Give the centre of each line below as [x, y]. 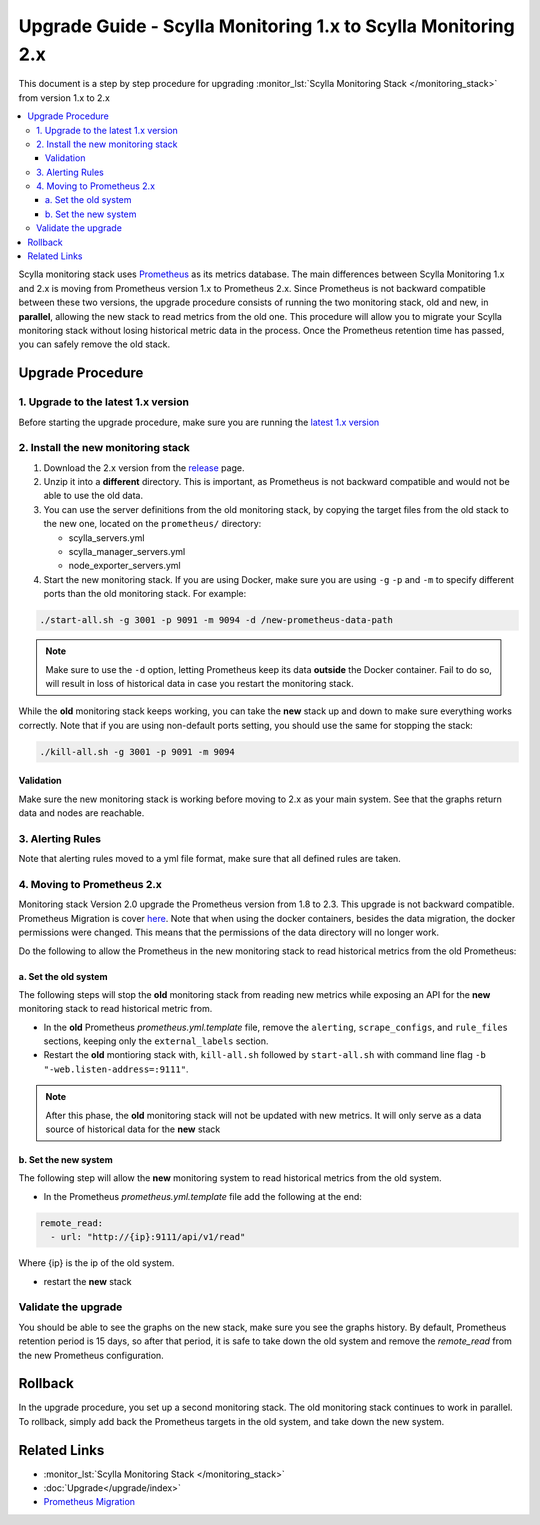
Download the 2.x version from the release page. [144, 467]
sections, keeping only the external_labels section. [156, 1041]
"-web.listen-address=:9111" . [116, 1069]
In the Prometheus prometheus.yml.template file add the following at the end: [202, 1196]
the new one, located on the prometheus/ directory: [152, 524]
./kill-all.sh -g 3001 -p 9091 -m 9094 [137, 751]
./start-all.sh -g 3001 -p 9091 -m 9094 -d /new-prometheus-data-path [216, 620]
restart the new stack [87, 1281]
